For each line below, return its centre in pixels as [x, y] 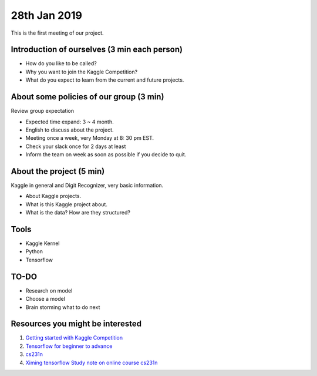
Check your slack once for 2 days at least [76, 146]
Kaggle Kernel [43, 243]
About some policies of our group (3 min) [87, 97]
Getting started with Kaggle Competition [74, 338]
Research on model [49, 290]
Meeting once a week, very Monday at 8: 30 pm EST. [90, 138]
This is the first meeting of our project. [57, 33]
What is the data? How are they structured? [78, 213]
